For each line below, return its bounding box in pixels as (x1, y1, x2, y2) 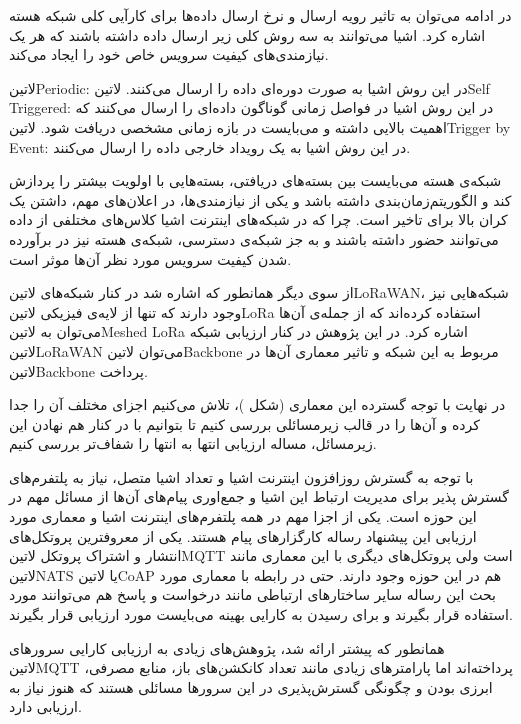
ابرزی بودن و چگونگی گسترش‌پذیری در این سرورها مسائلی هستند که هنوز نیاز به (9, 676, 493, 697)
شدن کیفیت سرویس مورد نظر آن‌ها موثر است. (9, 248, 292, 269)
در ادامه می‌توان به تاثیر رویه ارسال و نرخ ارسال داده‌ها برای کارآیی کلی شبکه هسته (9, 5, 512, 25)
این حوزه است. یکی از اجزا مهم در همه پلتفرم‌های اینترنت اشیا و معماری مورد (9, 506, 477, 527)
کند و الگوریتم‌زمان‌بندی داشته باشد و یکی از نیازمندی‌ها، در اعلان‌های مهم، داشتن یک (9, 189, 512, 210)
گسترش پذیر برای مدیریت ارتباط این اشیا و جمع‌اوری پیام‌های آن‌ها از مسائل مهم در (9, 486, 509, 507)
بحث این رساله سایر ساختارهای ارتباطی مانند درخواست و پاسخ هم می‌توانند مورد (9, 584, 496, 605)
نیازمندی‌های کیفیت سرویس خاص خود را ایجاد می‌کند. (9, 44, 329, 65)
